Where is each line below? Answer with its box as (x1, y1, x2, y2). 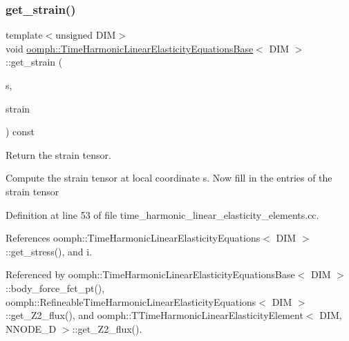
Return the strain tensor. (6, 147, 111, 162)
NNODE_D (6, 321, 57, 335)
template (6, 28, 43, 42)
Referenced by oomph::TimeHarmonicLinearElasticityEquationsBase (6, 267, 295, 282)
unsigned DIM (55, 28, 116, 42)
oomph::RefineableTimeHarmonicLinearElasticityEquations (6, 294, 256, 309)
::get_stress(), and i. (6, 244, 93, 258)
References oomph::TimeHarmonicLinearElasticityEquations (6, 231, 261, 245)
